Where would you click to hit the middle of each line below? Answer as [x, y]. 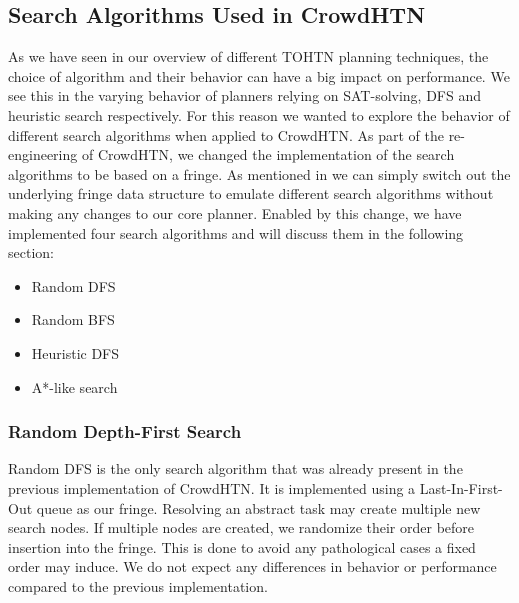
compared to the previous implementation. [138, 585]
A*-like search [74, 386]
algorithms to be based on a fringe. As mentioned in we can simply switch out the [259, 173]
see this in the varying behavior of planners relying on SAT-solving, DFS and [245, 95]
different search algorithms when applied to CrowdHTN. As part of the [226, 134]
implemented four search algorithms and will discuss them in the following [236, 232]
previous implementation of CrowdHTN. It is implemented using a [212, 487]
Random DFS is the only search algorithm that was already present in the [235, 468]
